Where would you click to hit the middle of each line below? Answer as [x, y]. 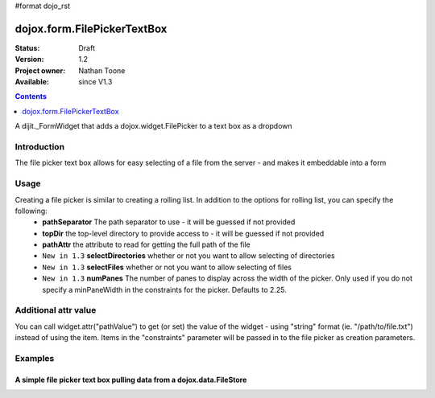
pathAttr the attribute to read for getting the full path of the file [147, 244]
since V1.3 [95, 82]
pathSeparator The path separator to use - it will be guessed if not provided [169, 222]
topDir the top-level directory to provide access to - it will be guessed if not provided [183, 233]
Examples [35, 358]
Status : [27, 47]
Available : [32, 82]
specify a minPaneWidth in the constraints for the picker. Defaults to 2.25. [165, 289]
